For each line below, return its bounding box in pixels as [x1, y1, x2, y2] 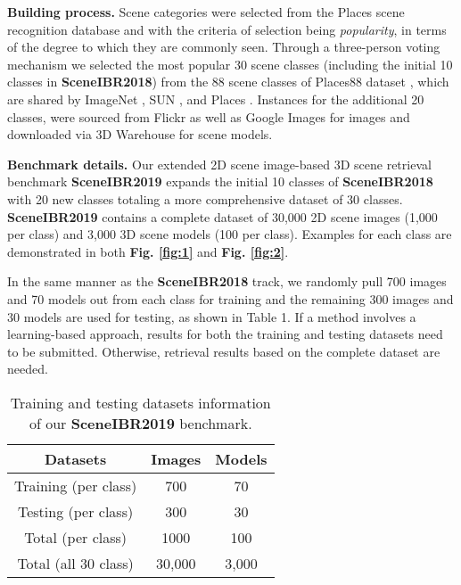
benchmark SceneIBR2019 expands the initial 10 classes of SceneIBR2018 [7, 172, 433, 191]
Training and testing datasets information [10, 391, 271, 413]
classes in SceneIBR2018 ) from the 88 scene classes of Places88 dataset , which [7, 72, 449, 91]
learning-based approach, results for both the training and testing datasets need [7, 325, 443, 343]
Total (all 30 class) [17, 552, 134, 573]
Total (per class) [24, 526, 128, 548]
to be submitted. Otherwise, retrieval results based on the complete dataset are [7, 342, 440, 360]
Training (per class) [14, 474, 137, 496]
